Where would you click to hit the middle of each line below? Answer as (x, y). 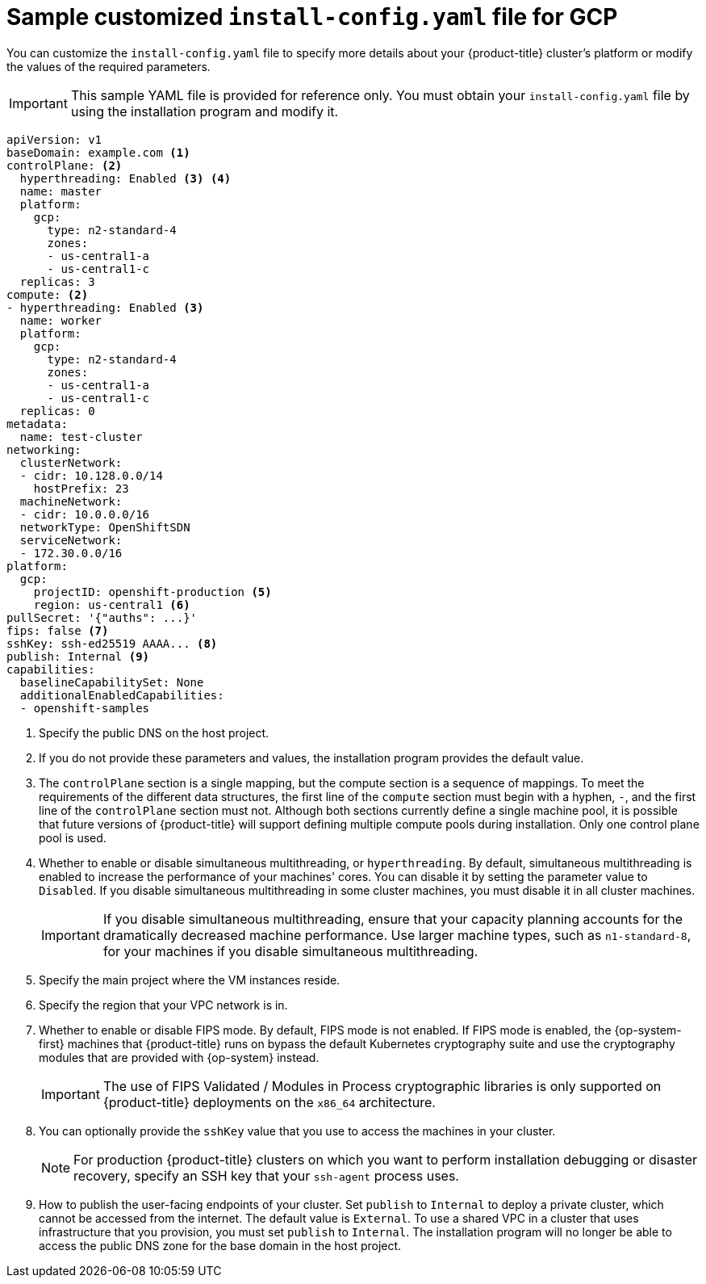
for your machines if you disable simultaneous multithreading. (290, 951)
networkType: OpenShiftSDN (105, 527)
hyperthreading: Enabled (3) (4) (125, 178)
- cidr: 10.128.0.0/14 (91, 475)
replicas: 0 (57, 411)
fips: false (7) (58, 630)
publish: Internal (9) (78, 656)
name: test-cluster (81, 436)
